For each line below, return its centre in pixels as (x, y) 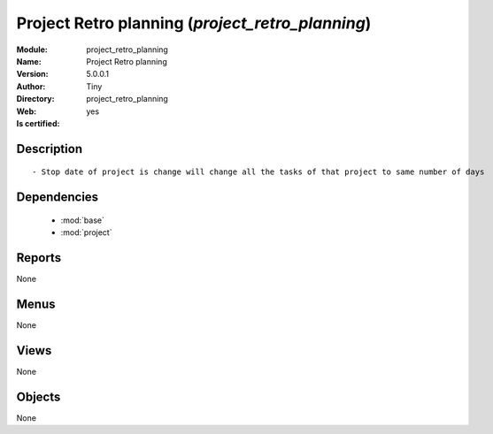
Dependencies (58, 198)
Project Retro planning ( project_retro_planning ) (194, 23)
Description (50, 149)
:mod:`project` (86, 232)
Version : (32, 74)
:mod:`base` (83, 220)
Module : (32, 49)
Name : (29, 61)
